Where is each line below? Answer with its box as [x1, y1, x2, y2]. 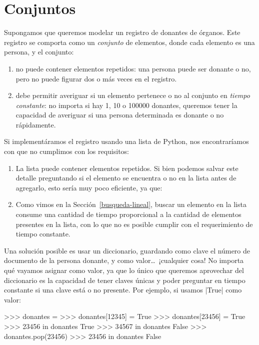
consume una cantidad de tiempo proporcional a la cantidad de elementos [15, 209, 241, 219]
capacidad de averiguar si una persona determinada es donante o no [15, 109, 224, 120]
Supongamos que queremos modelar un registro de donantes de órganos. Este [4, 27, 240, 37]
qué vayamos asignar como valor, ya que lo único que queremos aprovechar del [4, 265, 244, 275]
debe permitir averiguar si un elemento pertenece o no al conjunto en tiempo [15, 90, 250, 100]
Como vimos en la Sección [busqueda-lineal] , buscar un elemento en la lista [15, 199, 246, 209]
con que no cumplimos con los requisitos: [4, 146, 129, 156]
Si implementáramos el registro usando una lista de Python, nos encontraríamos [4, 136, 249, 146]
